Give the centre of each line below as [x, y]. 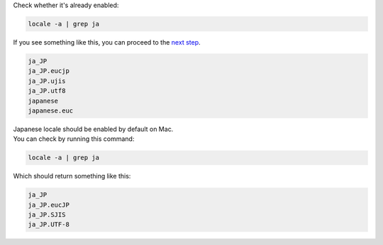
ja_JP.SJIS [47, 215]
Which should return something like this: [72, 176]
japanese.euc [51, 110]
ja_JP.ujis [47, 81]
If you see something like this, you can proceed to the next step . [107, 42]
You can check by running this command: [74, 139]
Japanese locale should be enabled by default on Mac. [93, 129]
